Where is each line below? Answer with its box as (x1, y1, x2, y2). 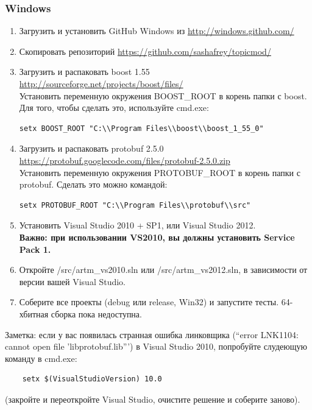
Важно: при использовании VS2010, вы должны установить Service (19, 230, 295, 243)
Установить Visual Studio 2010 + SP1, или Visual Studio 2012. (19, 219, 256, 232)
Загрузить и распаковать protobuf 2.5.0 (19, 142, 164, 155)
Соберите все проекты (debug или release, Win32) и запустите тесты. (19, 295, 279, 308)
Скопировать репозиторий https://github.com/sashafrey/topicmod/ (19, 44, 271, 57)
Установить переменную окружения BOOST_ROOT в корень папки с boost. (19, 89, 307, 102)
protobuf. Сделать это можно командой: (19, 178, 168, 191)
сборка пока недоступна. (51, 307, 142, 320)
